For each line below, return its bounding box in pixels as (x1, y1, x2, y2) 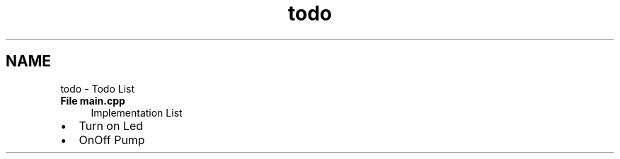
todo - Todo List (60, 82, 135, 95)
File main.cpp (60, 94, 125, 107)
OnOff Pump (79, 132, 145, 147)
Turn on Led (79, 118, 144, 133)
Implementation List (91, 106, 183, 119)
